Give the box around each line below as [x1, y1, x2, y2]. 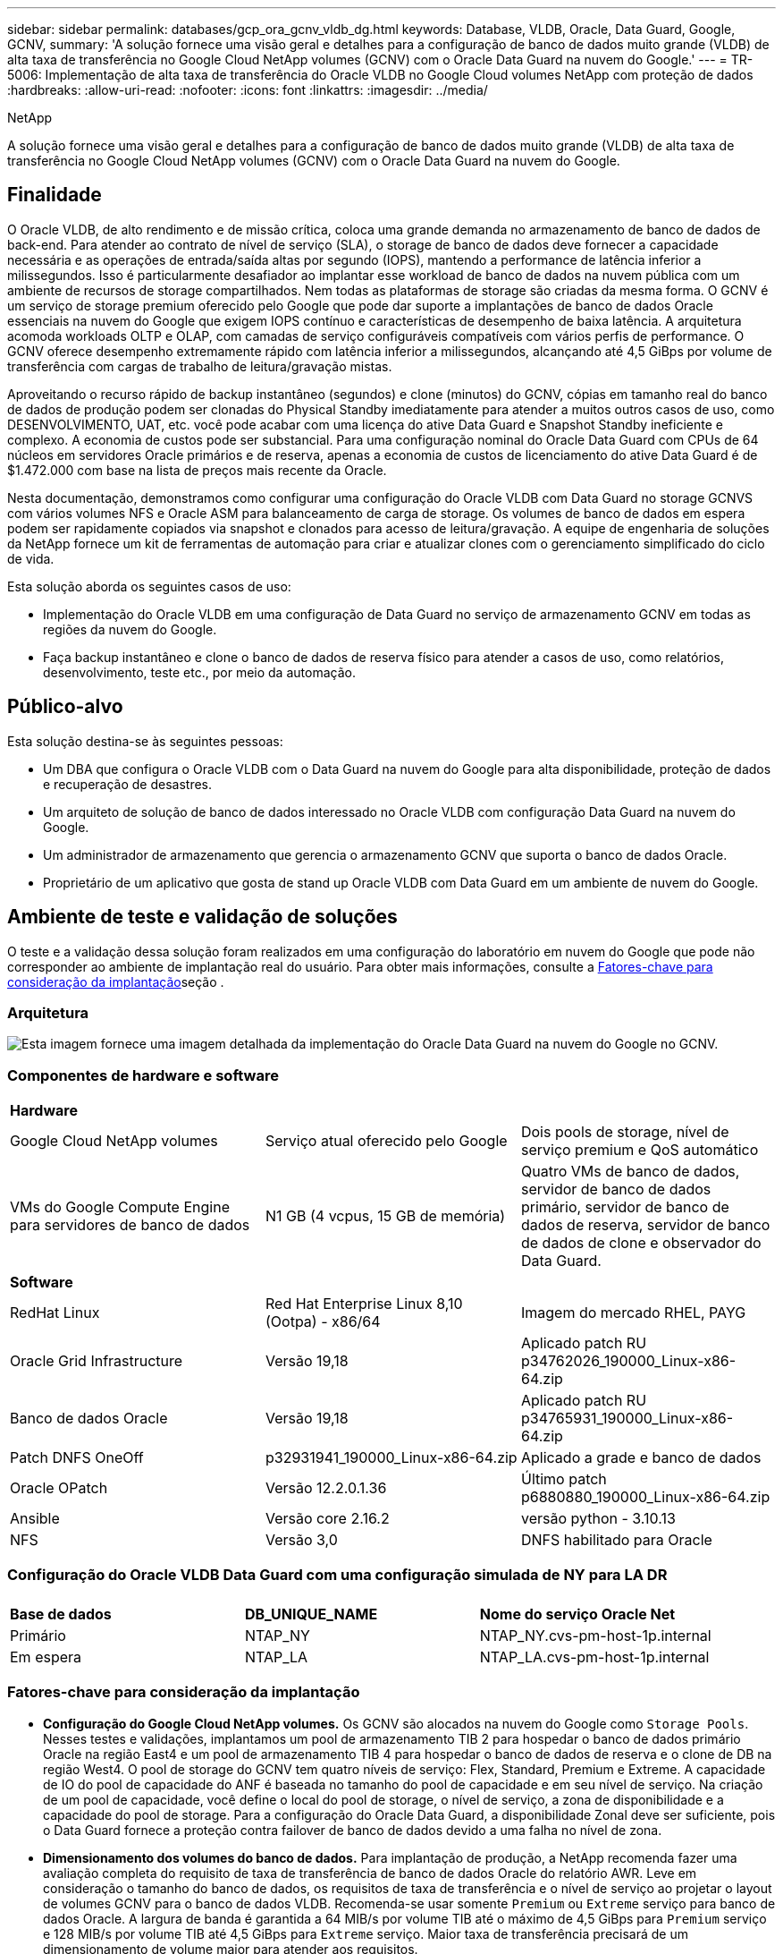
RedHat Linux [10, 1304, 100, 1322]
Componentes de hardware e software [7, 1066, 279, 1084]
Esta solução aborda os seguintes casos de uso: [7, 578, 291, 594]
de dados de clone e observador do [520, 1234, 762, 1253]
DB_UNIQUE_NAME [244, 1604, 378, 1623]
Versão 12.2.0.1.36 [265, 1479, 387, 1498]
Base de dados [10, 1604, 112, 1623]
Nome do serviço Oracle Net [479, 1604, 676, 1623]
